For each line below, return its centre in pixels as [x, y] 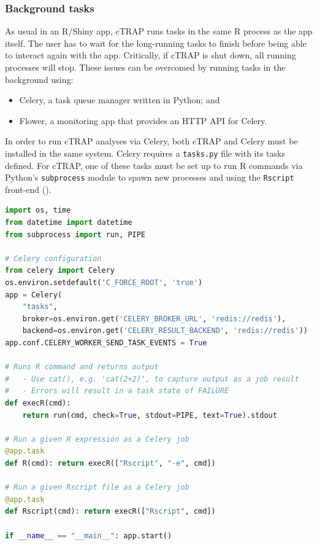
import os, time [38, 210]
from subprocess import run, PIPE [75, 234]
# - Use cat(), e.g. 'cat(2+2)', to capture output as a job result [152, 379]
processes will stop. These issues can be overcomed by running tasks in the [145, 67]
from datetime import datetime [69, 223]
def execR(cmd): [38, 403]
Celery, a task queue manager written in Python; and [120, 100]
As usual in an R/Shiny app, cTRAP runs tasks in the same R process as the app [159, 31]
